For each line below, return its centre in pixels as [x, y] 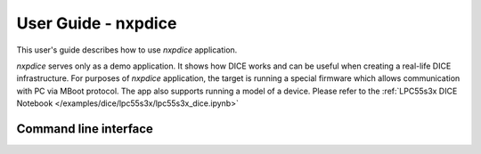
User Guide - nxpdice [97, 23]
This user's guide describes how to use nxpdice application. [127, 50]
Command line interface [85, 129]
